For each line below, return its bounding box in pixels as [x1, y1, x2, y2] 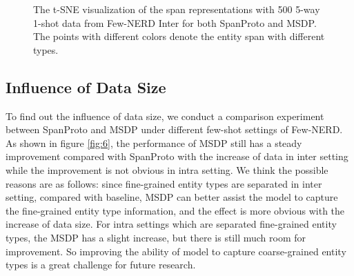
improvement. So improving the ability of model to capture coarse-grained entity [6, 244, 346, 258]
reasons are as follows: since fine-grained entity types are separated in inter [6, 176, 322, 190]
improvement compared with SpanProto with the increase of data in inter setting [6, 149, 348, 164]
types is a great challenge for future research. [6, 257, 196, 272]
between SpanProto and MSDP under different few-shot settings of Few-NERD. [6, 122, 343, 137]
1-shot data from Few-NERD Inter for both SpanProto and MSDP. [33, 15, 317, 30]
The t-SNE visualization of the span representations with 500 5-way [33, 2, 320, 16]
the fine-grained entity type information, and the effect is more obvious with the [6, 203, 345, 217]
